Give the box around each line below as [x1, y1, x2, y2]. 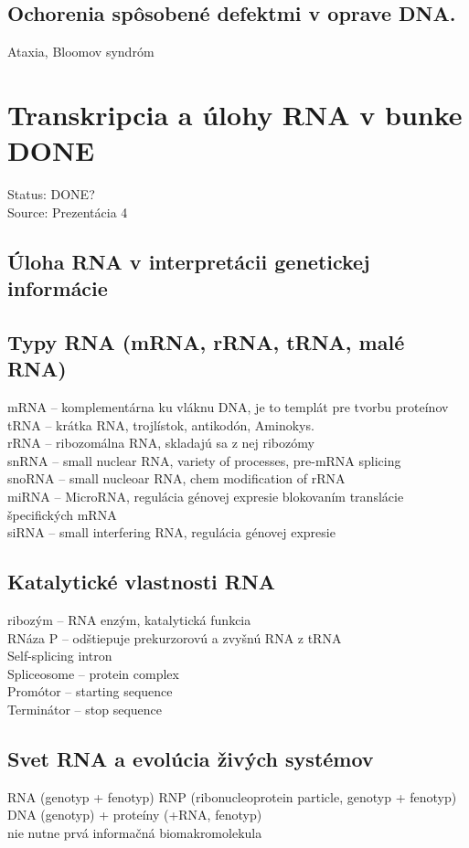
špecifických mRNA [7, 504, 117, 524]
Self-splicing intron [7, 646, 112, 665]
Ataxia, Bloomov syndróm [7, 42, 155, 61]
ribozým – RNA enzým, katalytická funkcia [7, 610, 251, 630]
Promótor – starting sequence [7, 682, 173, 701]
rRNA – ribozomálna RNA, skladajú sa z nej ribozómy [7, 433, 314, 452]
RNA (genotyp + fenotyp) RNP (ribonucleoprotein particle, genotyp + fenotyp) [7, 787, 457, 806]
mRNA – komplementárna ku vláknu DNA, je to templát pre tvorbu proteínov [7, 397, 449, 417]
